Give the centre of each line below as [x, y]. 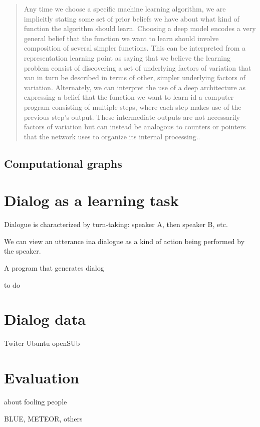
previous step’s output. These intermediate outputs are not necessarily [132, 117]
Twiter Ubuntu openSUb [42, 343]
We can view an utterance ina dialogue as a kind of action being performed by [124, 241]
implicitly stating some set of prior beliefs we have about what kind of [132, 18]
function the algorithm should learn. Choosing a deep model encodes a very [140, 28]
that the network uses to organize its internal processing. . [112, 136]
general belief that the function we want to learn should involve [121, 38]
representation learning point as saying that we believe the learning [127, 57]
